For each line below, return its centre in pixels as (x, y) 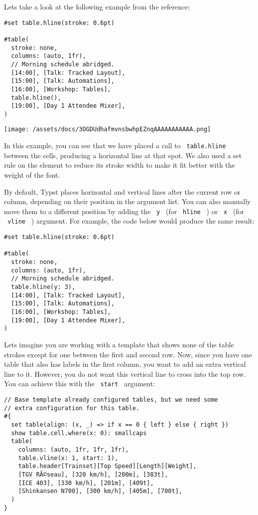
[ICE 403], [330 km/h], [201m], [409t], (86, 483)
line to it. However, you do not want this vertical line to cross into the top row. (125, 374)
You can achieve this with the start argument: (80, 384)
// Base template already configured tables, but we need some (111, 399)
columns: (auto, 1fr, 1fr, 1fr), (73, 449)
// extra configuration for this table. (72, 408)
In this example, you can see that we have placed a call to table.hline (115, 145)
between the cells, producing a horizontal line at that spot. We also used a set (123, 155)
